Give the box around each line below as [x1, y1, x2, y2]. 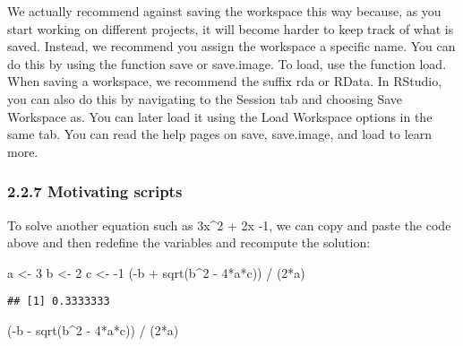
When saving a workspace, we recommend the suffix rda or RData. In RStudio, [7, 72, 442, 91]
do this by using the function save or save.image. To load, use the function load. [7, 54, 447, 73]
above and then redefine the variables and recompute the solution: [7, 233, 371, 252]
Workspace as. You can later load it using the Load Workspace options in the [7, 107, 433, 125]
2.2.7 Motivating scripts [7, 180, 183, 203]
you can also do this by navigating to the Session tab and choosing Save [7, 89, 402, 108]
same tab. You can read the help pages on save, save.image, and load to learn [7, 125, 433, 143]
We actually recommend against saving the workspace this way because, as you [7, 2, 442, 20]
